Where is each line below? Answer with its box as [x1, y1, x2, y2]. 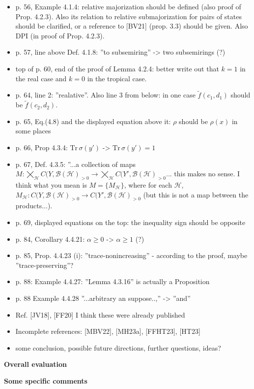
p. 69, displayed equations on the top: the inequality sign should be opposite [15, 217, 246, 227]
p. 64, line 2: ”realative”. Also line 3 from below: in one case [15, 90, 196, 100]
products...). [15, 200, 53, 211]
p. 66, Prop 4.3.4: [15, 142, 68, 152]
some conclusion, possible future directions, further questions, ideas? [15, 342, 221, 353]
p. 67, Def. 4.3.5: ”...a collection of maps [15, 159, 136, 169]
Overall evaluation [4, 359, 67, 369]
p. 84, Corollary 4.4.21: [15, 233, 85, 244]
